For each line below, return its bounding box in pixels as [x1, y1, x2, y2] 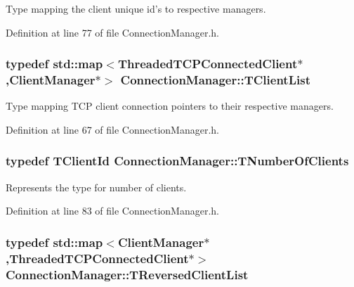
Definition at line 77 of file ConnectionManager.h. [6, 25, 219, 39]
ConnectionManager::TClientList [120, 71, 310, 89]
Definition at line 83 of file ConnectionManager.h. [6, 203, 219, 218]
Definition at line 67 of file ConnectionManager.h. [6, 122, 219, 136]
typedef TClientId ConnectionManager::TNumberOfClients [6, 152, 349, 170]
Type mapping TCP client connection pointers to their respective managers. [6, 98, 334, 113]
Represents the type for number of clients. [6, 179, 187, 194]
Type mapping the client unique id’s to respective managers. [6, 1, 266, 15]
